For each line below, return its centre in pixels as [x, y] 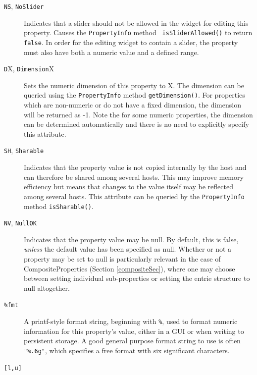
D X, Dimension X [29, 69]
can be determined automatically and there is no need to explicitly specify [136, 124]
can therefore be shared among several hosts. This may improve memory [134, 177]
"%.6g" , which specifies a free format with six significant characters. [127, 350]
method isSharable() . [59, 206]
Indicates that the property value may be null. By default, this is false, [131, 239]
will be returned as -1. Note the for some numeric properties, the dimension [138, 114]
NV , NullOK [20, 223]
